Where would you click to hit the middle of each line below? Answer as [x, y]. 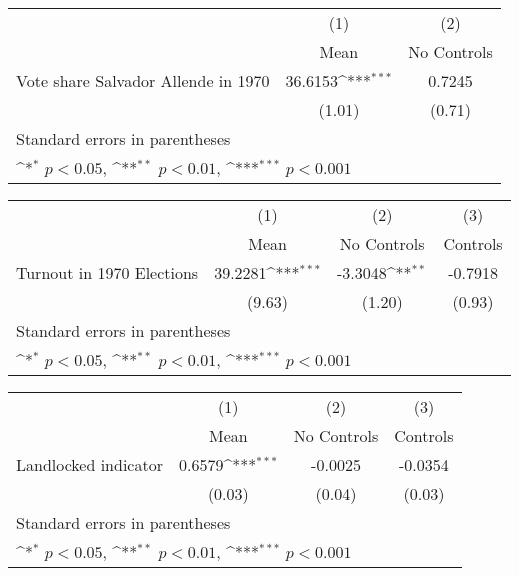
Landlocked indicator [89, 464]
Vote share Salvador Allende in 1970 [143, 80]
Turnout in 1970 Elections [107, 272]
